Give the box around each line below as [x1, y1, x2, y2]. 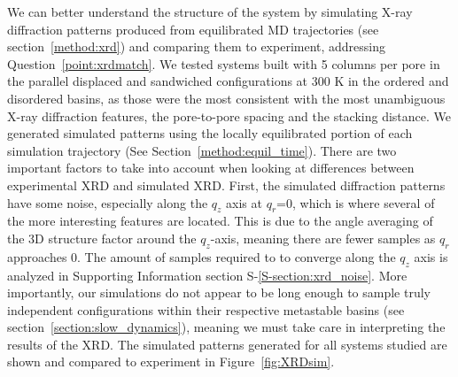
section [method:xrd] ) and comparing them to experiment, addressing [7, 37, 386, 56]
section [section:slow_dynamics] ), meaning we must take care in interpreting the [7, 318, 446, 336]
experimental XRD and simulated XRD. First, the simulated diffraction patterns [7, 175, 446, 194]
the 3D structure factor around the [7, 228, 197, 247]
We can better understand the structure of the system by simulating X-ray [7, 3, 413, 20]
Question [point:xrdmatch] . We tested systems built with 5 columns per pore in [7, 54, 440, 73]
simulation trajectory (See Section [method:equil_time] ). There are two [7, 141, 397, 159]
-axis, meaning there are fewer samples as [210, 228, 436, 247]
